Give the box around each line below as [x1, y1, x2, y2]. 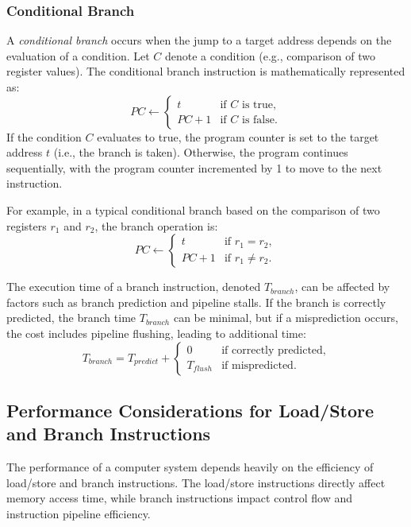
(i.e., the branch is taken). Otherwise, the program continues [53, 144, 348, 161]
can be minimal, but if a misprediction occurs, [173, 309, 398, 326]
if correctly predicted [221, 344, 323, 356]
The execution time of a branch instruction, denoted [6, 278, 261, 295]
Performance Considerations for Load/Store [6, 397, 375, 422]
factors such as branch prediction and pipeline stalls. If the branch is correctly [6, 293, 386, 310]
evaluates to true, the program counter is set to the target [97, 128, 379, 145]
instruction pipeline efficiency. [6, 505, 151, 521]
